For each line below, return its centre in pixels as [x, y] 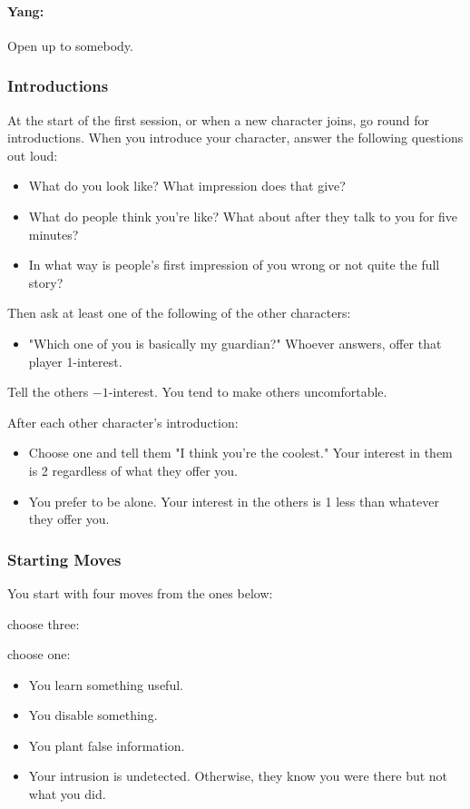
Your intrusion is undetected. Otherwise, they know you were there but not [238, 776]
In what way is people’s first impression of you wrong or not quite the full [234, 265]
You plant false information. [107, 745]
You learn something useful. [106, 684]
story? [46, 282]
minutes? [54, 234]
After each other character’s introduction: [123, 422]
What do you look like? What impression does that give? [187, 186]
